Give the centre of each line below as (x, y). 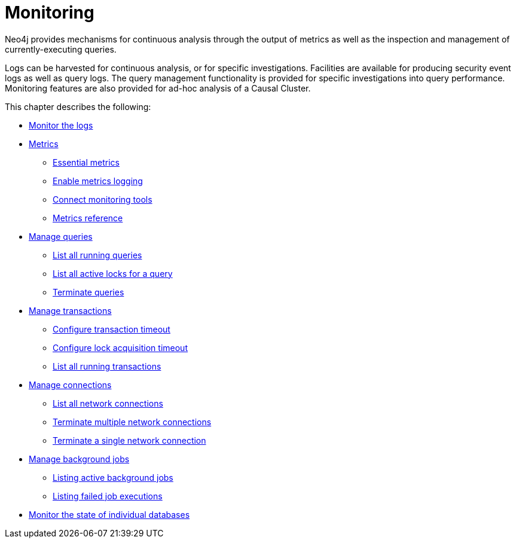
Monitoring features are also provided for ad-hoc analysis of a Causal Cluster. (158, 88)
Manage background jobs (79, 459)
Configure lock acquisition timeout (120, 347)
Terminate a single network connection (129, 440)
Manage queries (61, 236)
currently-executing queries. (61, 49)
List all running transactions (107, 366)
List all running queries (97, 255)
